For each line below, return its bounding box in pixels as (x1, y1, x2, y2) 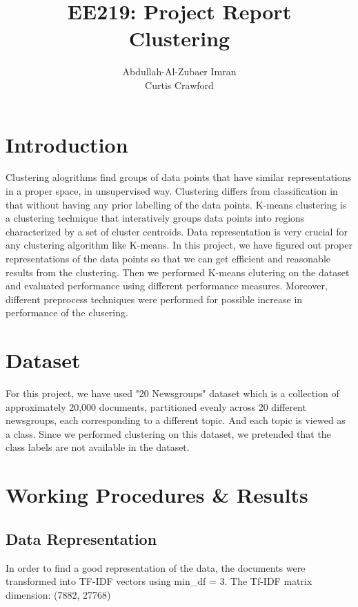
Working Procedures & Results (6, 481, 308, 509)
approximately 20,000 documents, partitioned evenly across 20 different (6, 399, 306, 414)
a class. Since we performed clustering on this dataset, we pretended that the (6, 426, 331, 441)
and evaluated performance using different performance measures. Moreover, (6, 278, 328, 293)
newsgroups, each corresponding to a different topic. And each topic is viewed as (6, 413, 346, 427)
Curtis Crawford (145, 77, 214, 92)
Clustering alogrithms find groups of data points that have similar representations (6, 170, 352, 184)
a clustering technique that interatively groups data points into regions (6, 211, 305, 225)
